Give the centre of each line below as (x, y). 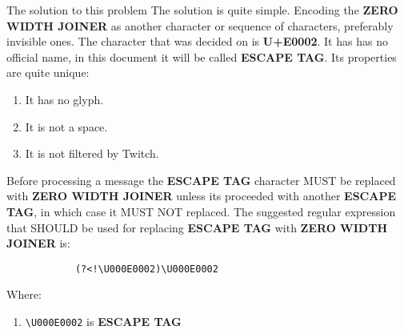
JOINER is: (38, 243)
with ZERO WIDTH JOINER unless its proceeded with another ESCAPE (201, 196)
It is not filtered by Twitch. (92, 153)
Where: (24, 294)
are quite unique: (48, 72)
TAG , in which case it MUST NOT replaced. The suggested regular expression (201, 211)
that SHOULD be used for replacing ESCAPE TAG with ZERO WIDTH (197, 227)
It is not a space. (66, 126)
